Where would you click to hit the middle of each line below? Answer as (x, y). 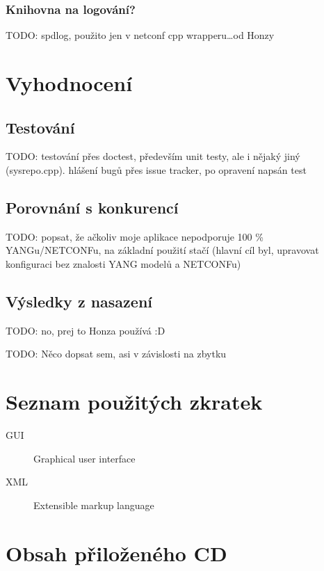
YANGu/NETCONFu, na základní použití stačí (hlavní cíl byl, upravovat (162, 250)
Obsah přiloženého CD (116, 553)
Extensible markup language (94, 505)
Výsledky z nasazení (79, 301)
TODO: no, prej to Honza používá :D (86, 330)
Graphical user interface (84, 458)
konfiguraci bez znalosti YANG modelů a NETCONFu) (123, 263)
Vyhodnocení (69, 83)
